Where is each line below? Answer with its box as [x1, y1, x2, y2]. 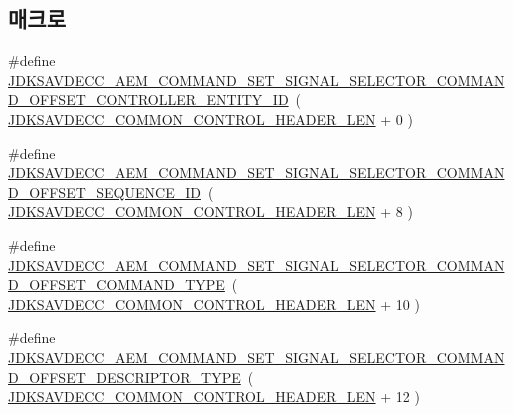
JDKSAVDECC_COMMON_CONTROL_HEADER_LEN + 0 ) [8, 108, 413, 129]
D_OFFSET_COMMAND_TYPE [8, 274, 225, 295]
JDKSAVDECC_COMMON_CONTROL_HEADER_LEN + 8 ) [8, 201, 413, 222]
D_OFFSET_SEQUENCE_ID [8, 181, 201, 202]
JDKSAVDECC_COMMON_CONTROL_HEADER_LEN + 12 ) [8, 386, 420, 407]
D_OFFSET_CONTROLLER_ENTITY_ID [8, 89, 289, 110]
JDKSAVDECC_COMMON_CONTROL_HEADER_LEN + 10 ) [8, 293, 420, 314]
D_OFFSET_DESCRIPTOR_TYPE [8, 366, 241, 387]
